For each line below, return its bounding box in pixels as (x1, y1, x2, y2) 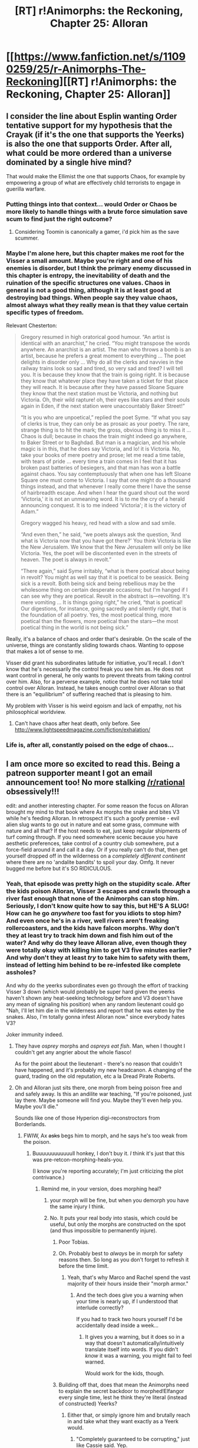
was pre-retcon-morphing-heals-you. (32, 1156, 124, 1163)
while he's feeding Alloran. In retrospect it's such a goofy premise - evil (6, 815, 180, 822)
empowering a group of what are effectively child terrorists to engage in (6, 179, 181, 186)
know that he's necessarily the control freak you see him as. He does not (6, 666, 183, 673)
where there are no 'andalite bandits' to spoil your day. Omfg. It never (6, 859, 175, 866)
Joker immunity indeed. (6, 1030, 64, 1038)
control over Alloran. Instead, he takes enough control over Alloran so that (6, 684, 186, 692)
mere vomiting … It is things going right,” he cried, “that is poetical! (20, 598, 183, 606)
